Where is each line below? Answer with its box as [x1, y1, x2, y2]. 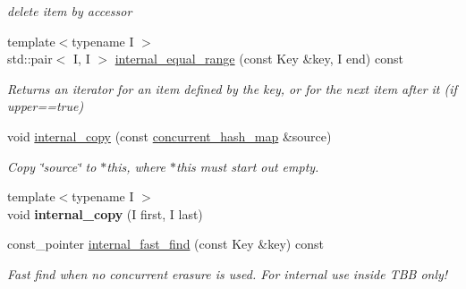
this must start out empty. [176, 157, 319, 175]
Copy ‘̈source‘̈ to [7, 157, 97, 175]
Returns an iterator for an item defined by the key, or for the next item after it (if [7, 79, 457, 98]
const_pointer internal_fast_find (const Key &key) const [7, 234, 324, 253]
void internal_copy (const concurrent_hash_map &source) [7, 126, 332, 145]
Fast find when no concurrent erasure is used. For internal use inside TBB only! [7, 264, 448, 283]
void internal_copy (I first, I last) [7, 204, 203, 223]
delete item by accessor [7, 2, 132, 20]
